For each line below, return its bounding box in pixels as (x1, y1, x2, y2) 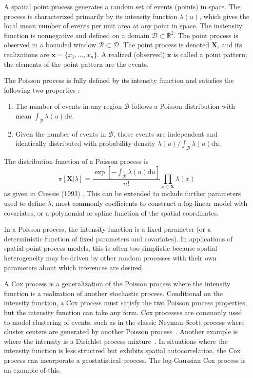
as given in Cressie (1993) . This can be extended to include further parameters (4, 188, 241, 199)
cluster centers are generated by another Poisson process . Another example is (4, 326, 238, 337)
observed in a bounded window (4, 40, 97, 50)
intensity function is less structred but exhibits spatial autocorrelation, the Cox (4, 345, 241, 356)
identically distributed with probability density (15, 138, 156, 148)
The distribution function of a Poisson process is (4, 156, 149, 166)
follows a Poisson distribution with (132, 101, 235, 111)
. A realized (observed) (97, 49, 165, 59)
